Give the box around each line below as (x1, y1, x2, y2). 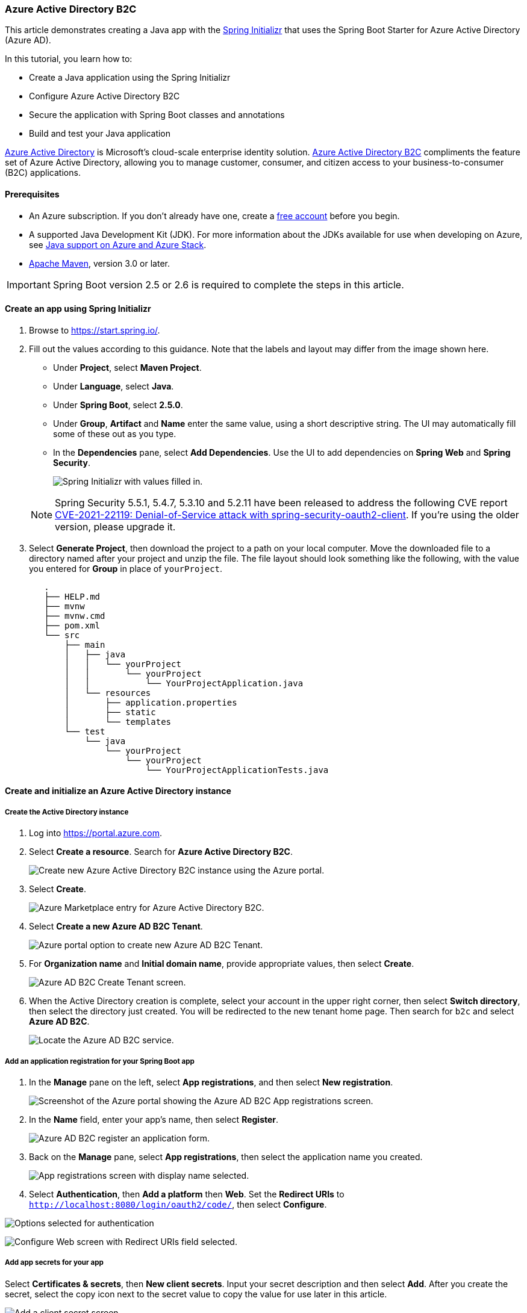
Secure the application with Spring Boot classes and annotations (29, 110, 285, 120)
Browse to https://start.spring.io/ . (29, 324, 160, 335)
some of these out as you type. (53, 428, 176, 439)
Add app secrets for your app (5, 1258, 104, 1267)
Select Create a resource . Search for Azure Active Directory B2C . (29, 846, 293, 857)
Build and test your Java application (29, 128, 171, 139)
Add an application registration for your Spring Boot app (5, 1057, 195, 1066)
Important (7, 278, 51, 291)
